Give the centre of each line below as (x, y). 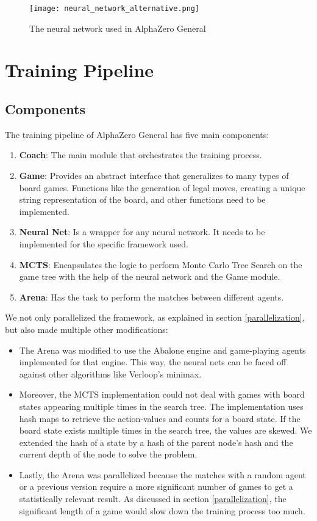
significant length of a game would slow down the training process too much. (162, 510)
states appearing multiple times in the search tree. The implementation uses (161, 406)
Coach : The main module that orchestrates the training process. (141, 155)
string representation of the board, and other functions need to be (142, 199)
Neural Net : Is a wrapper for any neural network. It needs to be (142, 232)
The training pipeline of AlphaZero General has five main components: (137, 134)
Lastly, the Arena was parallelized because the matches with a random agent (162, 474)
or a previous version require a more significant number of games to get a (156, 486)
